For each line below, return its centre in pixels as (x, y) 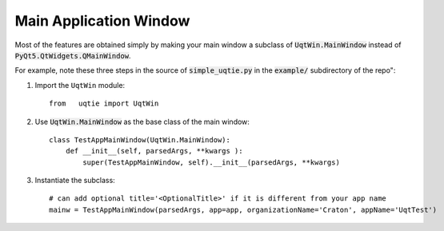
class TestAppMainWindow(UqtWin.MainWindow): (140, 139)
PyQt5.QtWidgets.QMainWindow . (73, 55)
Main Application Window (102, 21)
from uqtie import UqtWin (104, 104)
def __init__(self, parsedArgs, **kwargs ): (154, 151)
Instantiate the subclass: (75, 181)
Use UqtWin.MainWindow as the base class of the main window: (142, 121)
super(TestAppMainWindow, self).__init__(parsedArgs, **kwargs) (211, 162)
